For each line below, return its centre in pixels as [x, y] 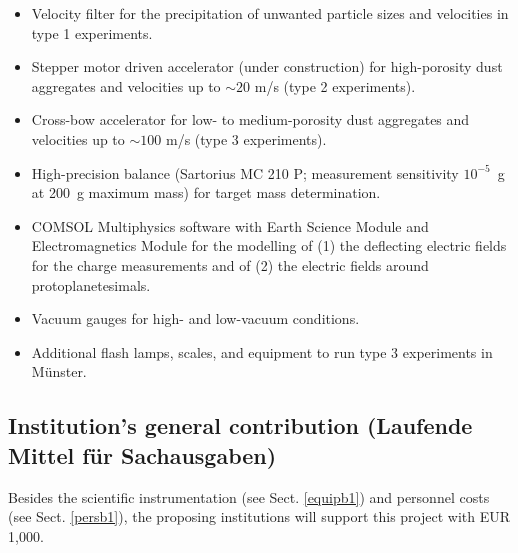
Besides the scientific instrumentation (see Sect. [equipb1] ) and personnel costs [249, 496]
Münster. [59, 371]
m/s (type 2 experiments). [335, 85]
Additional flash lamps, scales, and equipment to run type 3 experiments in [262, 351]
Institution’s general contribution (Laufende [240, 425]
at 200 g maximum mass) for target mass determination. [206, 192]
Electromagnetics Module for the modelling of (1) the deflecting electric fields [269, 245]
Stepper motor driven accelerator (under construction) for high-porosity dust [267, 66]
